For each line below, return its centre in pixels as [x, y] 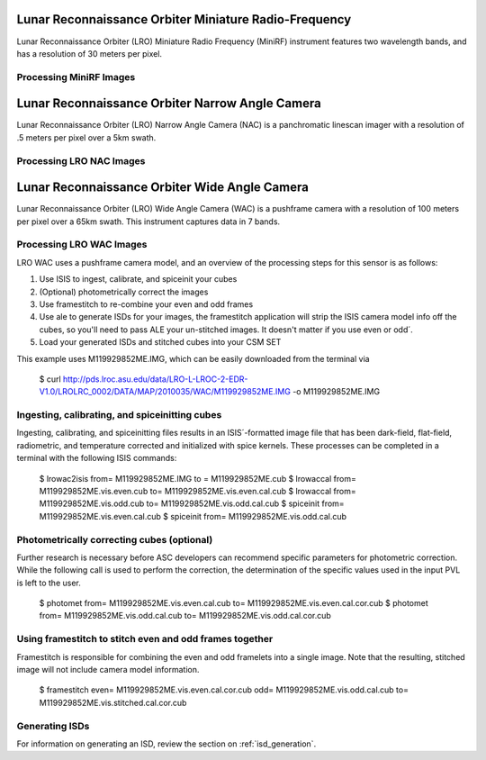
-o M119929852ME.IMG [337, 392]
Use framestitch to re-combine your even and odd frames [146, 304]
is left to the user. [49, 583]
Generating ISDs [53, 726]
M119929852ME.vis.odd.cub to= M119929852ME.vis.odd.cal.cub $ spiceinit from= [192, 503]
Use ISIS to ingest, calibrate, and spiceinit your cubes [138, 279]
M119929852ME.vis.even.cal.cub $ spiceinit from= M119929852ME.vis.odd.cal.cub [193, 516]
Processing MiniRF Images [76, 77]
